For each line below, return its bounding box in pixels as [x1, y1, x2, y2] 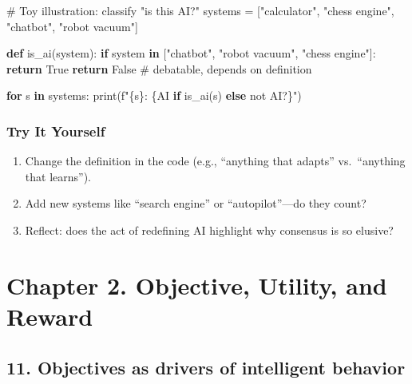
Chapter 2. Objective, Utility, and [6, 268, 387, 301]
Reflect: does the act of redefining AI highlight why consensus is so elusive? [25, 221, 394, 238]
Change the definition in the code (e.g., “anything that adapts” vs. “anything [25, 152, 406, 169]
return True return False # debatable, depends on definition [6, 60, 312, 77]
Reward [6, 299, 93, 332]
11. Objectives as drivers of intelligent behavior [6, 354, 406, 379]
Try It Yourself [6, 121, 105, 141]
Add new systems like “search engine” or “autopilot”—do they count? [25, 195, 366, 212]
